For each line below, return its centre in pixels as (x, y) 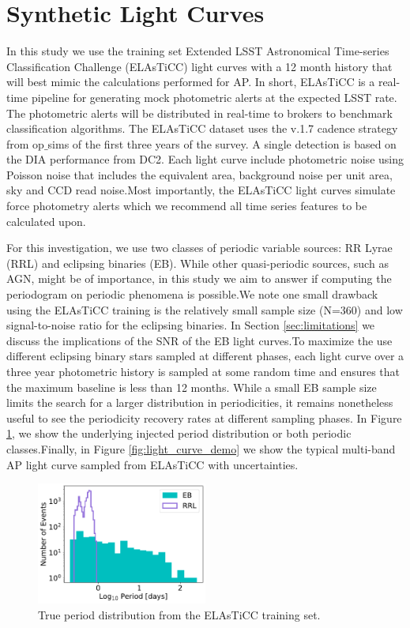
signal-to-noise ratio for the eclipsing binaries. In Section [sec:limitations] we (191, 325)
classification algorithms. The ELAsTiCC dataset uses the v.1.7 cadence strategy (202, 128)
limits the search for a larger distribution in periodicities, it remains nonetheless (200, 402)
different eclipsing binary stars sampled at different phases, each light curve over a (205, 356)
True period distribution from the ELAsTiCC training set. (179, 614)
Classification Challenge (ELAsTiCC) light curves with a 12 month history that (199, 66)
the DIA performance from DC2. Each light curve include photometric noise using (205, 159)
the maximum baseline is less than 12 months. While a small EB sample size (192, 387)
